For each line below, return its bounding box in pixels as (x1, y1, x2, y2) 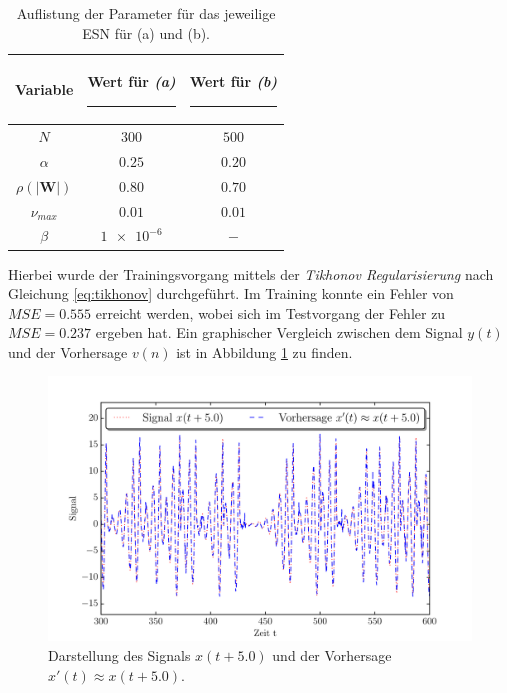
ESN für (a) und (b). (82, 22, 211, 43)
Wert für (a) (87, 71, 176, 92)
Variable (15, 78, 74, 99)
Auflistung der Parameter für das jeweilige (16, 3, 276, 23)
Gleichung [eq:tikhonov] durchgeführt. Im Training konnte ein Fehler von (8, 283, 454, 304)
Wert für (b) (189, 71, 278, 92)
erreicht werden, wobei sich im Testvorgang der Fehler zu (95, 302, 446, 323)
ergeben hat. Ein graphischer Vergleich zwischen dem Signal (95, 322, 463, 343)
